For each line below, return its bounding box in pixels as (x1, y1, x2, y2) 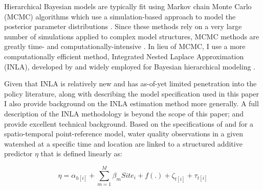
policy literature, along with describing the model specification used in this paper (4, 88, 259, 99)
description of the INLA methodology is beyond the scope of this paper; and (4, 108, 244, 118)
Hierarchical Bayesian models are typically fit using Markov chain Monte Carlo (4, 1, 252, 11)
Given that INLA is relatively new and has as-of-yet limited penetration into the (4, 78, 257, 89)
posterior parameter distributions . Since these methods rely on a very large (4, 21, 242, 32)
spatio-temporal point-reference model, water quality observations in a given (4, 128, 244, 139)
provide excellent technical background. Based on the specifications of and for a (4, 118, 254, 129)
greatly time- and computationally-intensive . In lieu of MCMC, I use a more (4, 41, 246, 52)
